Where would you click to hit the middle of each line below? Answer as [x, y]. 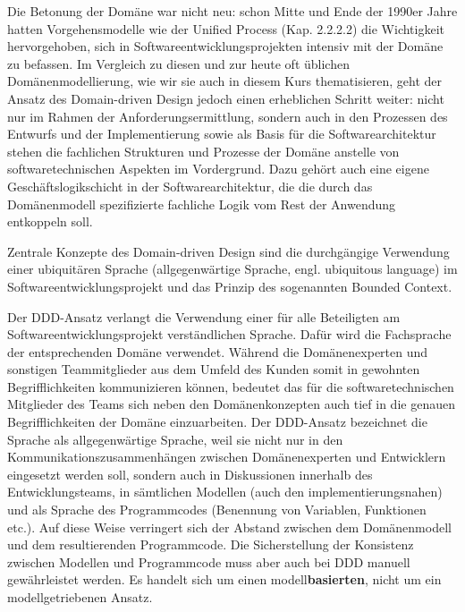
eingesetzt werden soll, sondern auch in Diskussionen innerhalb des [190, 474]
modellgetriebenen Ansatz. [80, 597]
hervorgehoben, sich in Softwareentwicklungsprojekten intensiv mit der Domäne [225, 46]
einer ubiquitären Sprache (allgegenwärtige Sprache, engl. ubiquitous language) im [232, 269]
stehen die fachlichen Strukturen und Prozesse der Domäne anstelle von [203, 151]
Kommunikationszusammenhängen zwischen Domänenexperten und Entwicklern [227, 457]
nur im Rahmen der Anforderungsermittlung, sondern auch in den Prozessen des [228, 116]
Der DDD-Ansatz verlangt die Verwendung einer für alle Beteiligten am [204, 316]
